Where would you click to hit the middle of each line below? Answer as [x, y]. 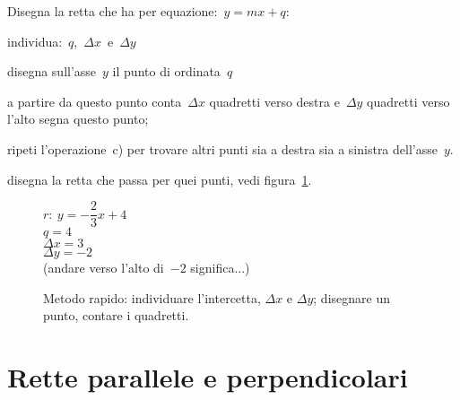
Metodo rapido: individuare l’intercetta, [152, 297]
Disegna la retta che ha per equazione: [113, 11]
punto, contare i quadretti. [116, 315]
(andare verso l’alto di [104, 268]
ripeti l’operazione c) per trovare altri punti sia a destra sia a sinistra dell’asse [222, 148]
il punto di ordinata [166, 71]
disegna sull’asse [52, 71]
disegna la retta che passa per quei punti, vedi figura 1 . [160, 179]
